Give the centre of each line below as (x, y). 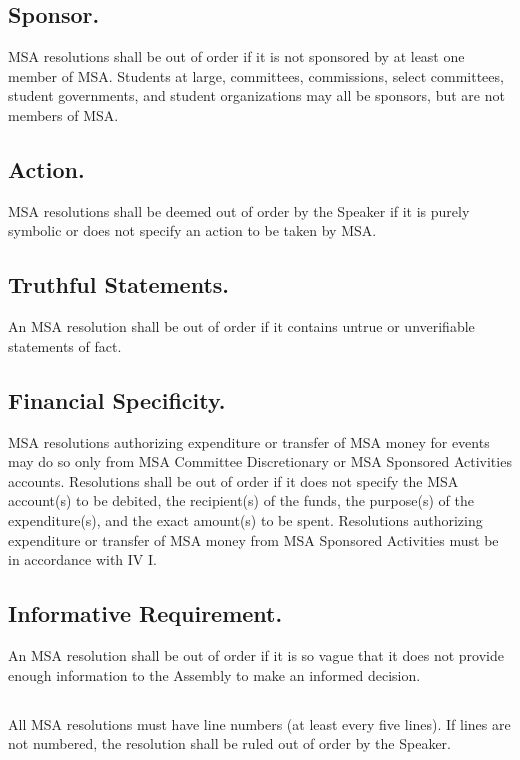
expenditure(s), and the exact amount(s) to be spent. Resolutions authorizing (245, 519)
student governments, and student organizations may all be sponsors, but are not (256, 95)
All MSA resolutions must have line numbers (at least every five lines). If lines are (259, 723)
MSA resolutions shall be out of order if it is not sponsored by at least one (236, 56)
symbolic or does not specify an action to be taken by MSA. (192, 230)
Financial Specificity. (117, 399)
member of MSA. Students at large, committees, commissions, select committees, (256, 75)
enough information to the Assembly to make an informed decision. (214, 674)
